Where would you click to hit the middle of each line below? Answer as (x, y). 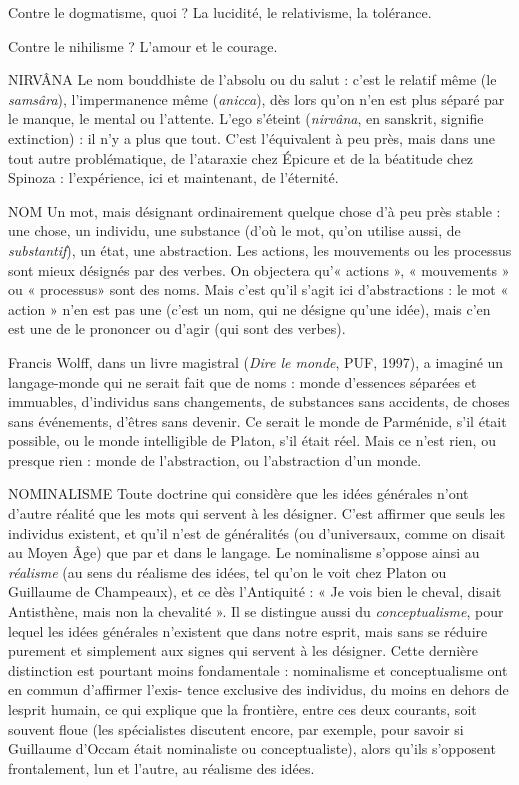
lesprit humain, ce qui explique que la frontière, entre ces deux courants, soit (242, 709)
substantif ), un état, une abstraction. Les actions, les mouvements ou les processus (260, 249)
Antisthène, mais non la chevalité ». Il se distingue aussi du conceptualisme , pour (256, 611)
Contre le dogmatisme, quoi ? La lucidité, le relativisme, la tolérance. (220, 12)
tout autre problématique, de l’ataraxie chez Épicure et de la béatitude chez (241, 157)
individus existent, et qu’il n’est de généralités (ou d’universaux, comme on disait (257, 532)
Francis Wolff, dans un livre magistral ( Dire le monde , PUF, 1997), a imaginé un (256, 361)
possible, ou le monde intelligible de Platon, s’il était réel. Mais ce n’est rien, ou (252, 440)
